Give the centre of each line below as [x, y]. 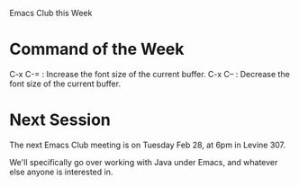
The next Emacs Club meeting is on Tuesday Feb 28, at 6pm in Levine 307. [148, 145]
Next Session [60, 120]
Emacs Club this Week [51, 13]
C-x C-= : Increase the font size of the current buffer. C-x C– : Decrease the [149, 74]
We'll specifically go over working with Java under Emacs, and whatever [144, 162]
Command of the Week [97, 49]
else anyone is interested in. [61, 172]
